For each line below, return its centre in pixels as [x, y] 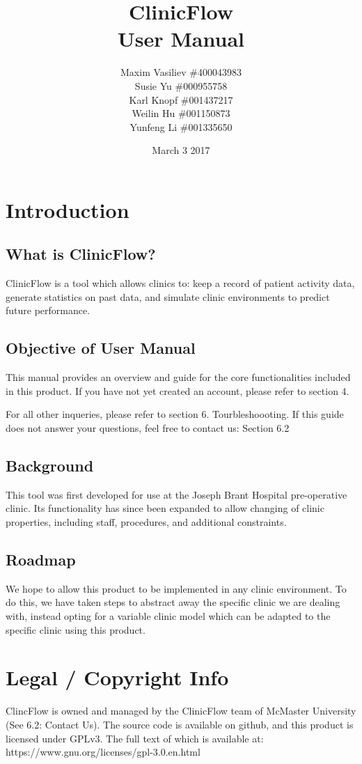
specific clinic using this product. [76, 629]
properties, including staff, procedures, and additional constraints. [146, 522]
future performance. [48, 310]
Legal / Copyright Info [117, 677]
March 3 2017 [181, 150]
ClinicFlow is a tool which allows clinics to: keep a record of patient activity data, [180, 283]
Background [50, 466]
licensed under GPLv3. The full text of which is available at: [135, 738]
